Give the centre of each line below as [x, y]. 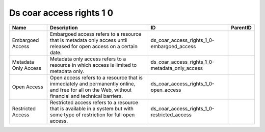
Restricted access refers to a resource [94, 102]
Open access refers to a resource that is [96, 78]
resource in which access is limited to [93, 65]
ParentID [241, 27]
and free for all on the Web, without [91, 90]
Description [64, 27]
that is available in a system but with [92, 108]
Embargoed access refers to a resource [96, 34]
